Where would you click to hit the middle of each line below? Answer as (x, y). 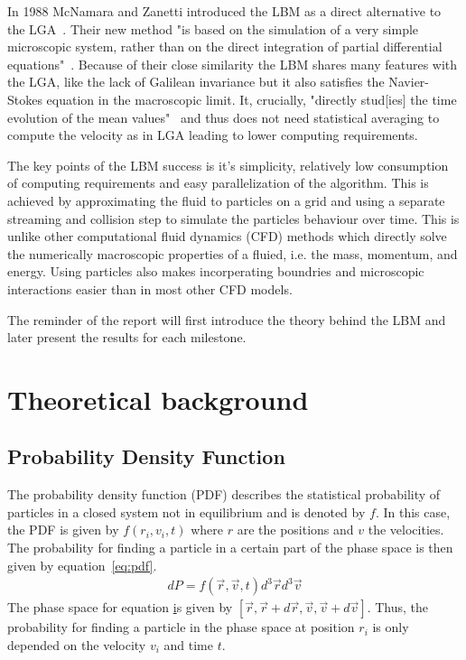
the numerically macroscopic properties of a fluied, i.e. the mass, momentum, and (233, 253)
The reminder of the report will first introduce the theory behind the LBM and (227, 319)
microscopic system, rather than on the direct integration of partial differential (225, 46)
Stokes (25, 99)
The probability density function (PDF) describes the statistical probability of (224, 494)
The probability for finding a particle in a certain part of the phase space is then (230, 548)
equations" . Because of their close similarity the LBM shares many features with (233, 64)
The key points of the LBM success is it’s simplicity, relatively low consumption (228, 165)
